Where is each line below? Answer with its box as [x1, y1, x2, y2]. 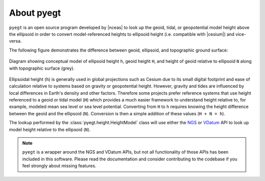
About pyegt [9, 7, 61, 18]
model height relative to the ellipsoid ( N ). [9, 127, 91, 132]
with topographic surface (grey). [9, 65, 75, 71]
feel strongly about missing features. [22, 163, 97, 169]
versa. [9, 38, 22, 44]
